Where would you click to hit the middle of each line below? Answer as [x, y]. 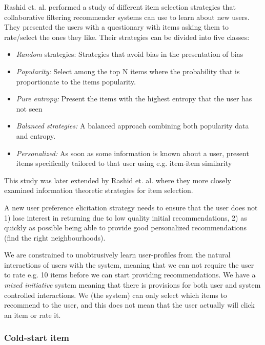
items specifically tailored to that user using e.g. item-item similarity [124, 163]
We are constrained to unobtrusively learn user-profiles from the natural [117, 255]
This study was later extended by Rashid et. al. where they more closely [118, 180]
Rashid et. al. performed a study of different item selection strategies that [120, 7]
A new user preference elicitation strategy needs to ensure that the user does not [131, 207]
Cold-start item [37, 338]
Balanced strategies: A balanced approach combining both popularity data [132, 126]
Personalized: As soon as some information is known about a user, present [132, 153]
